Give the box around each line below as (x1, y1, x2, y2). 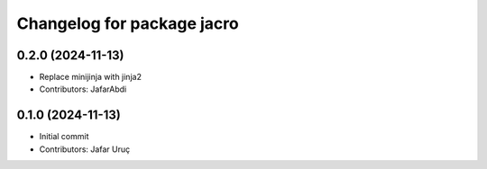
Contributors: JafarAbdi (39, 84, 127, 94)
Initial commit (39, 131, 89, 142)
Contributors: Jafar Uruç (39, 144, 131, 155)
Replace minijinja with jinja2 (39, 72, 142, 83)
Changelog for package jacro (16, 13, 239, 33)
